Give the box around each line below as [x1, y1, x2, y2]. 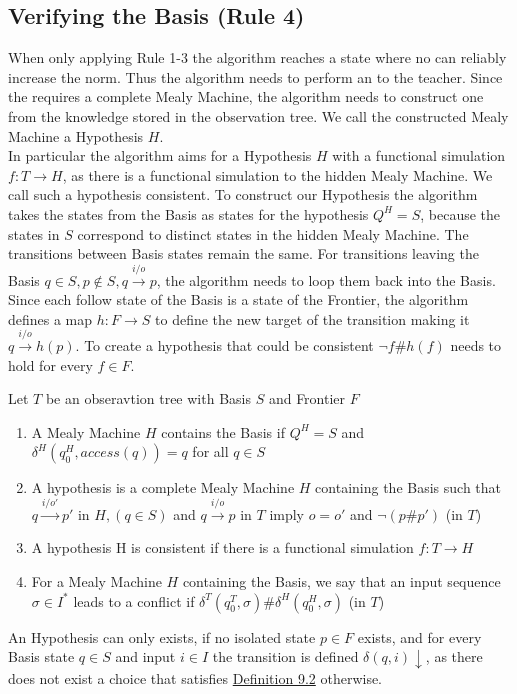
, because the [420, 203, 501, 224]
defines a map [8, 308, 93, 329]
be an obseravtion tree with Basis [45, 388, 251, 409]
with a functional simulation [332, 145, 506, 166]
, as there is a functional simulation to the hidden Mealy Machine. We [62, 164, 493, 185]
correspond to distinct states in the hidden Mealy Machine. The [77, 223, 469, 244]
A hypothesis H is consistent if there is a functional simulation [31, 537, 414, 558]
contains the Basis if [161, 421, 285, 442]
